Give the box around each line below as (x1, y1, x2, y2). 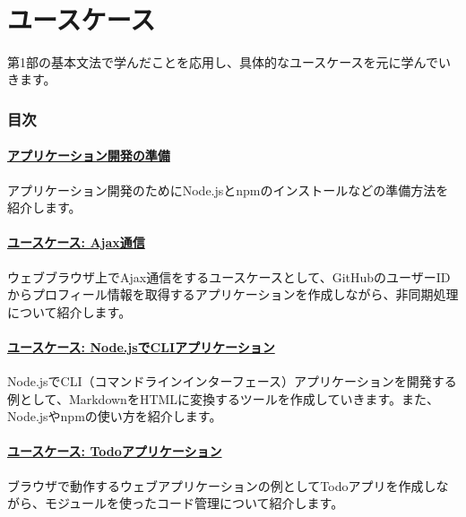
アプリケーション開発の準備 (7, 146, 170, 165)
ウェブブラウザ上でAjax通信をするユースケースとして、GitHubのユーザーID (7, 267, 451, 286)
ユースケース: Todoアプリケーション (7, 442, 222, 461)
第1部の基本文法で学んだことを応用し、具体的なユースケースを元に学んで (7, 52, 438, 71)
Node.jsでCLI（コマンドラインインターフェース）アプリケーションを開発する (7, 372, 457, 391)
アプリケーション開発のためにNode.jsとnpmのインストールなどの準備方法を (7, 180, 449, 199)
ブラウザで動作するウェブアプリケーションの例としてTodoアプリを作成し (7, 476, 436, 495)
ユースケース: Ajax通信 (7, 233, 145, 252)
